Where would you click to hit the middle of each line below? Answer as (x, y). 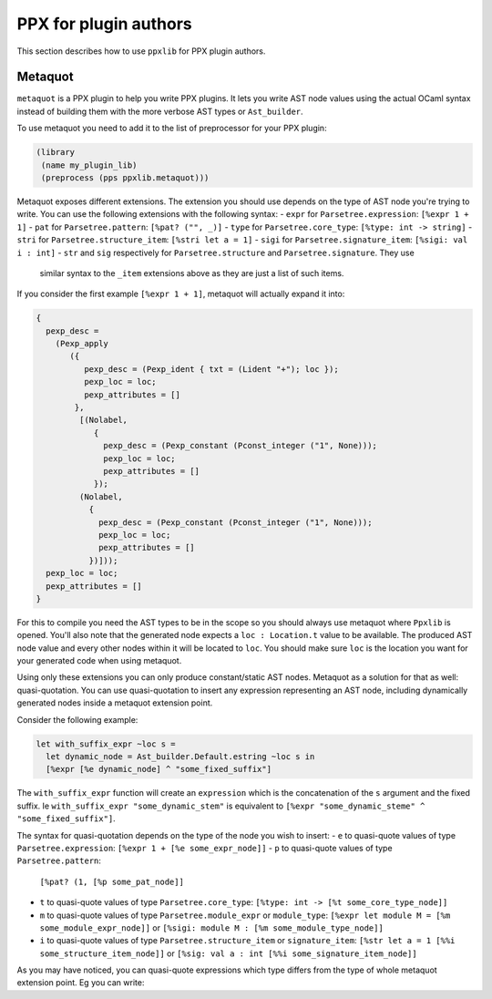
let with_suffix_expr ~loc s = (106, 744)
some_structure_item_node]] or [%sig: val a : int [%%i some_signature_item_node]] (229, 953)
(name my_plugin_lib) (89, 165)
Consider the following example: (77, 719)
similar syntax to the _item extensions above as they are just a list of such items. (192, 273)
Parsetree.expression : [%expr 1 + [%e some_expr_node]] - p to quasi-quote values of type (205, 848)
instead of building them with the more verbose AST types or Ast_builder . (160, 111)
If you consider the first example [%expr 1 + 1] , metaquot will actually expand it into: (181, 294)
